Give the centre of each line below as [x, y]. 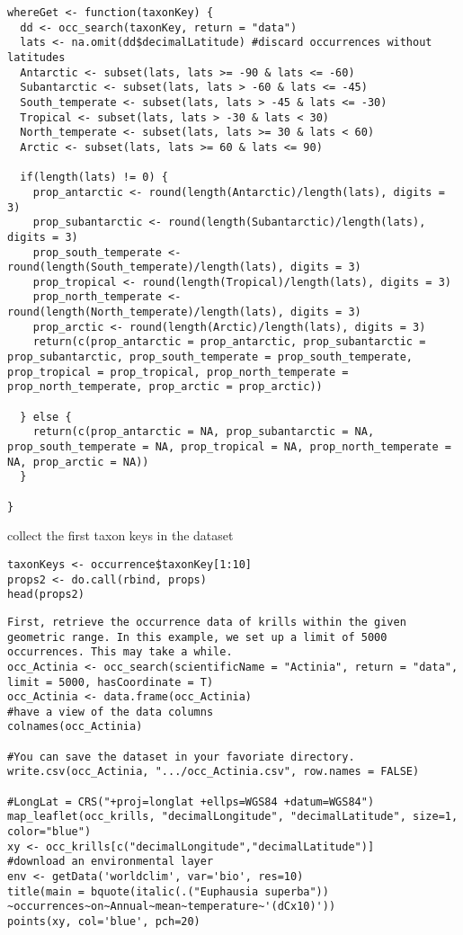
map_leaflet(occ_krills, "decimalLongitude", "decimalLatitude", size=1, [233, 817]
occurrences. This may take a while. [120, 652]
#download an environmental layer [111, 862]
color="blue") [49, 832]
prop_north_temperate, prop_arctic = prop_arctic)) [165, 387]
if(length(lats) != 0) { [94, 178]
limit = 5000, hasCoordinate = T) [111, 682]
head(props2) [46, 595]
